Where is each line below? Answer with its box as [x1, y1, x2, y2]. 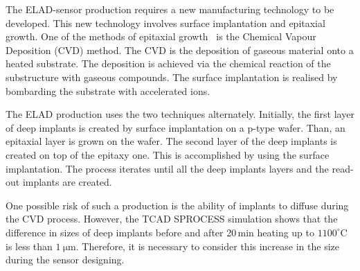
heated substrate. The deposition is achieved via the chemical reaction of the [6, 56, 331, 71]
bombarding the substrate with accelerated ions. [6, 83, 210, 98]
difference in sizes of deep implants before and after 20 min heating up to [6, 225, 315, 239]
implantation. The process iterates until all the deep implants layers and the [6, 161, 329, 175]
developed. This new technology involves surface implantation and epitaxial [6, 15, 325, 30]
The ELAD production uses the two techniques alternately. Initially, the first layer [6, 107, 354, 121]
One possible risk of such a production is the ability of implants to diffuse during [6, 198, 349, 212]
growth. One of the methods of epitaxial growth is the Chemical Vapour [6, 29, 316, 44]
